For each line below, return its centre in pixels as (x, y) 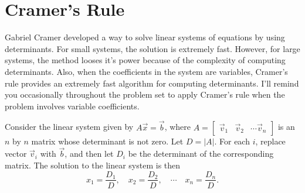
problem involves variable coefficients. (72, 106)
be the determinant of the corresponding (201, 154)
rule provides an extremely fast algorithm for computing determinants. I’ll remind (152, 83)
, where (177, 127)
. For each (232, 141)
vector (16, 154)
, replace (270, 141)
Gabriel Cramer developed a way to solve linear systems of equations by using (145, 37)
